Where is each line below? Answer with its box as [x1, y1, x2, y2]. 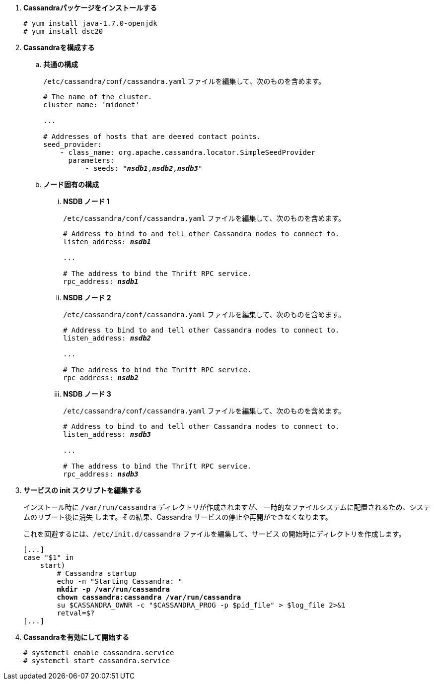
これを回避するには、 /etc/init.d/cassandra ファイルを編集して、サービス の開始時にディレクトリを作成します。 [23, 530, 406, 538]
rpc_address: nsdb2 [63, 374, 139, 382]
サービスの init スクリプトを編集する [23, 486, 142, 494]
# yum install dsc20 [23, 27, 103, 35]
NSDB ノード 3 [63, 390, 111, 398]
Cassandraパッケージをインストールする [23, 3, 157, 12]
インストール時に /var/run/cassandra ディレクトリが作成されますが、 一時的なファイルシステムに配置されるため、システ [23, 503, 431, 511]
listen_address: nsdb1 [63, 238, 151, 246]
